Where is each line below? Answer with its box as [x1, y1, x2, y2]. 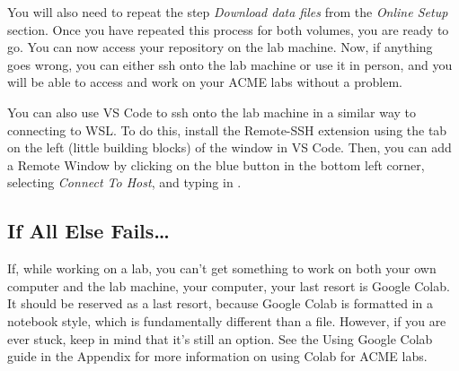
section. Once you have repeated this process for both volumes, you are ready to [7, 20, 449, 39]
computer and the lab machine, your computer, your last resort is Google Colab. [7, 276, 450, 295]
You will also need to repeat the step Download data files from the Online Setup [7, 3, 448, 21]
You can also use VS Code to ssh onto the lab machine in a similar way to [7, 102, 416, 121]
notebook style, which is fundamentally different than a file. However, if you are [7, 311, 446, 330]
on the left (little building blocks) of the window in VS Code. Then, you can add [7, 138, 452, 157]
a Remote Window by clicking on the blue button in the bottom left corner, [7, 155, 425, 174]
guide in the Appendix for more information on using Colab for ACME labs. [7, 347, 428, 366]
